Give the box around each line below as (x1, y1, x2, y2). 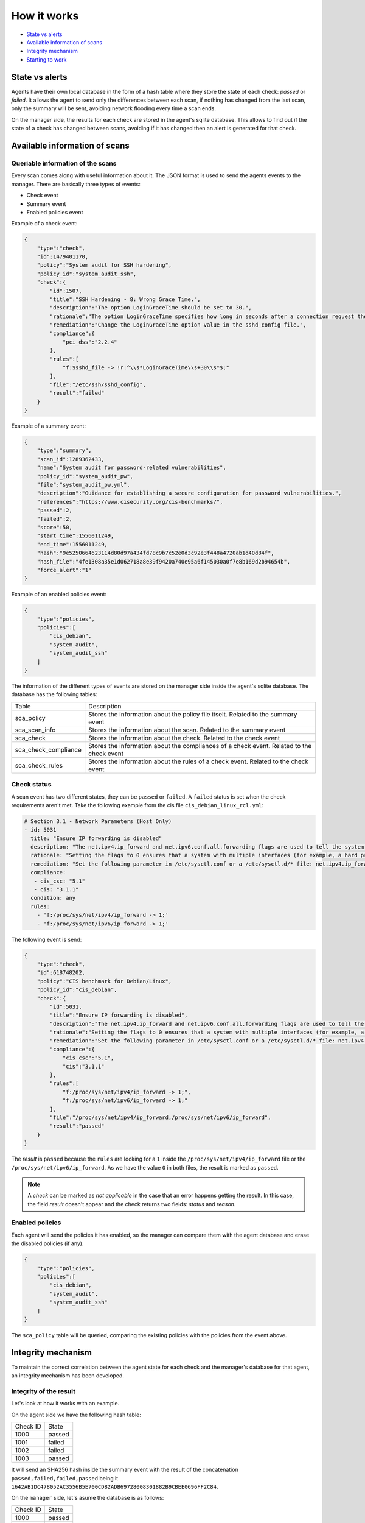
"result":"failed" (49, 390, 105, 397)
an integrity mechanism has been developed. (11, 1372, 125, 1379)
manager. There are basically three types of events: (11, 180, 141, 188)
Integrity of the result (11, 1387, 76, 1395)
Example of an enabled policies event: (11, 591, 106, 598)
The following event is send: (11, 936, 82, 943)
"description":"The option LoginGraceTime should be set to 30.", (49, 305, 252, 311)
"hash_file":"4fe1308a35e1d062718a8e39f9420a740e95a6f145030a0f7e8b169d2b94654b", (36, 558, 291, 565)
